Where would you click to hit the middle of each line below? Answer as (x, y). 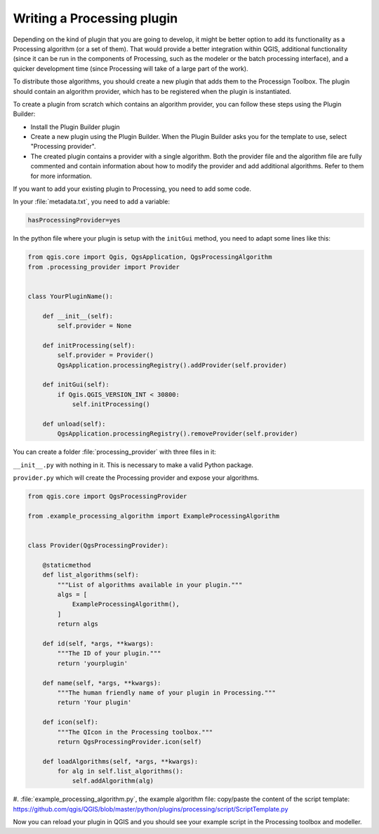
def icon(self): (70, 722)
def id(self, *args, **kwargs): (98, 644)
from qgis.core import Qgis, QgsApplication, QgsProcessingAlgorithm (150, 257)
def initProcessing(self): (89, 345)
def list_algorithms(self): (91, 575)
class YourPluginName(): (71, 296)
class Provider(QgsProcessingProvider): (98, 546)
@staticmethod (67, 565)
